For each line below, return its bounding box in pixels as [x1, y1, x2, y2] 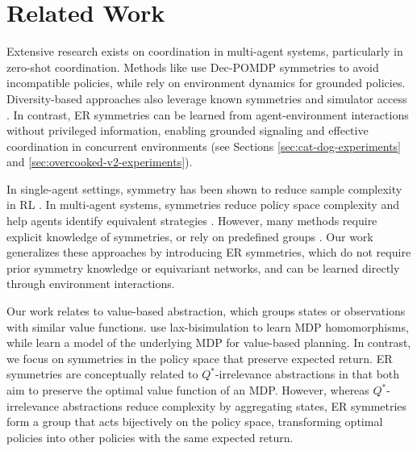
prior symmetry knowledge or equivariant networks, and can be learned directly [6, 259, 400, 276]
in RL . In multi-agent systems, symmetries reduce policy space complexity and [6, 196, 399, 213]
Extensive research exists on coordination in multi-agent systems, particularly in [6, 43, 403, 60]
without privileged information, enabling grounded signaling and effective [6, 122, 369, 139]
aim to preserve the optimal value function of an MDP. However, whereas [6, 382, 369, 398]
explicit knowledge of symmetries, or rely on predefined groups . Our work [6, 228, 373, 244]
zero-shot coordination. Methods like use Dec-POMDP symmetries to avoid [6, 58, 379, 75]
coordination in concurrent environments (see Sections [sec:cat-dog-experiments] [6, 137, 402, 154]
